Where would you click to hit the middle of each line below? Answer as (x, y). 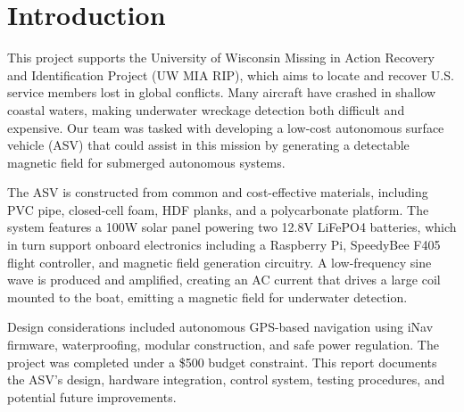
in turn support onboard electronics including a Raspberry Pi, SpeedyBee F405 (224, 245)
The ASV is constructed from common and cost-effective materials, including (218, 192)
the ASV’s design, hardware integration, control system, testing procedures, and (226, 379)
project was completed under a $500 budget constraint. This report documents (222, 362)
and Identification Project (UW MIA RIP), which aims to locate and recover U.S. (231, 74)
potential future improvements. (92, 396)
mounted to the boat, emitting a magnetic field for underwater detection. (207, 297)
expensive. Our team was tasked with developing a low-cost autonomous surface (226, 127)
